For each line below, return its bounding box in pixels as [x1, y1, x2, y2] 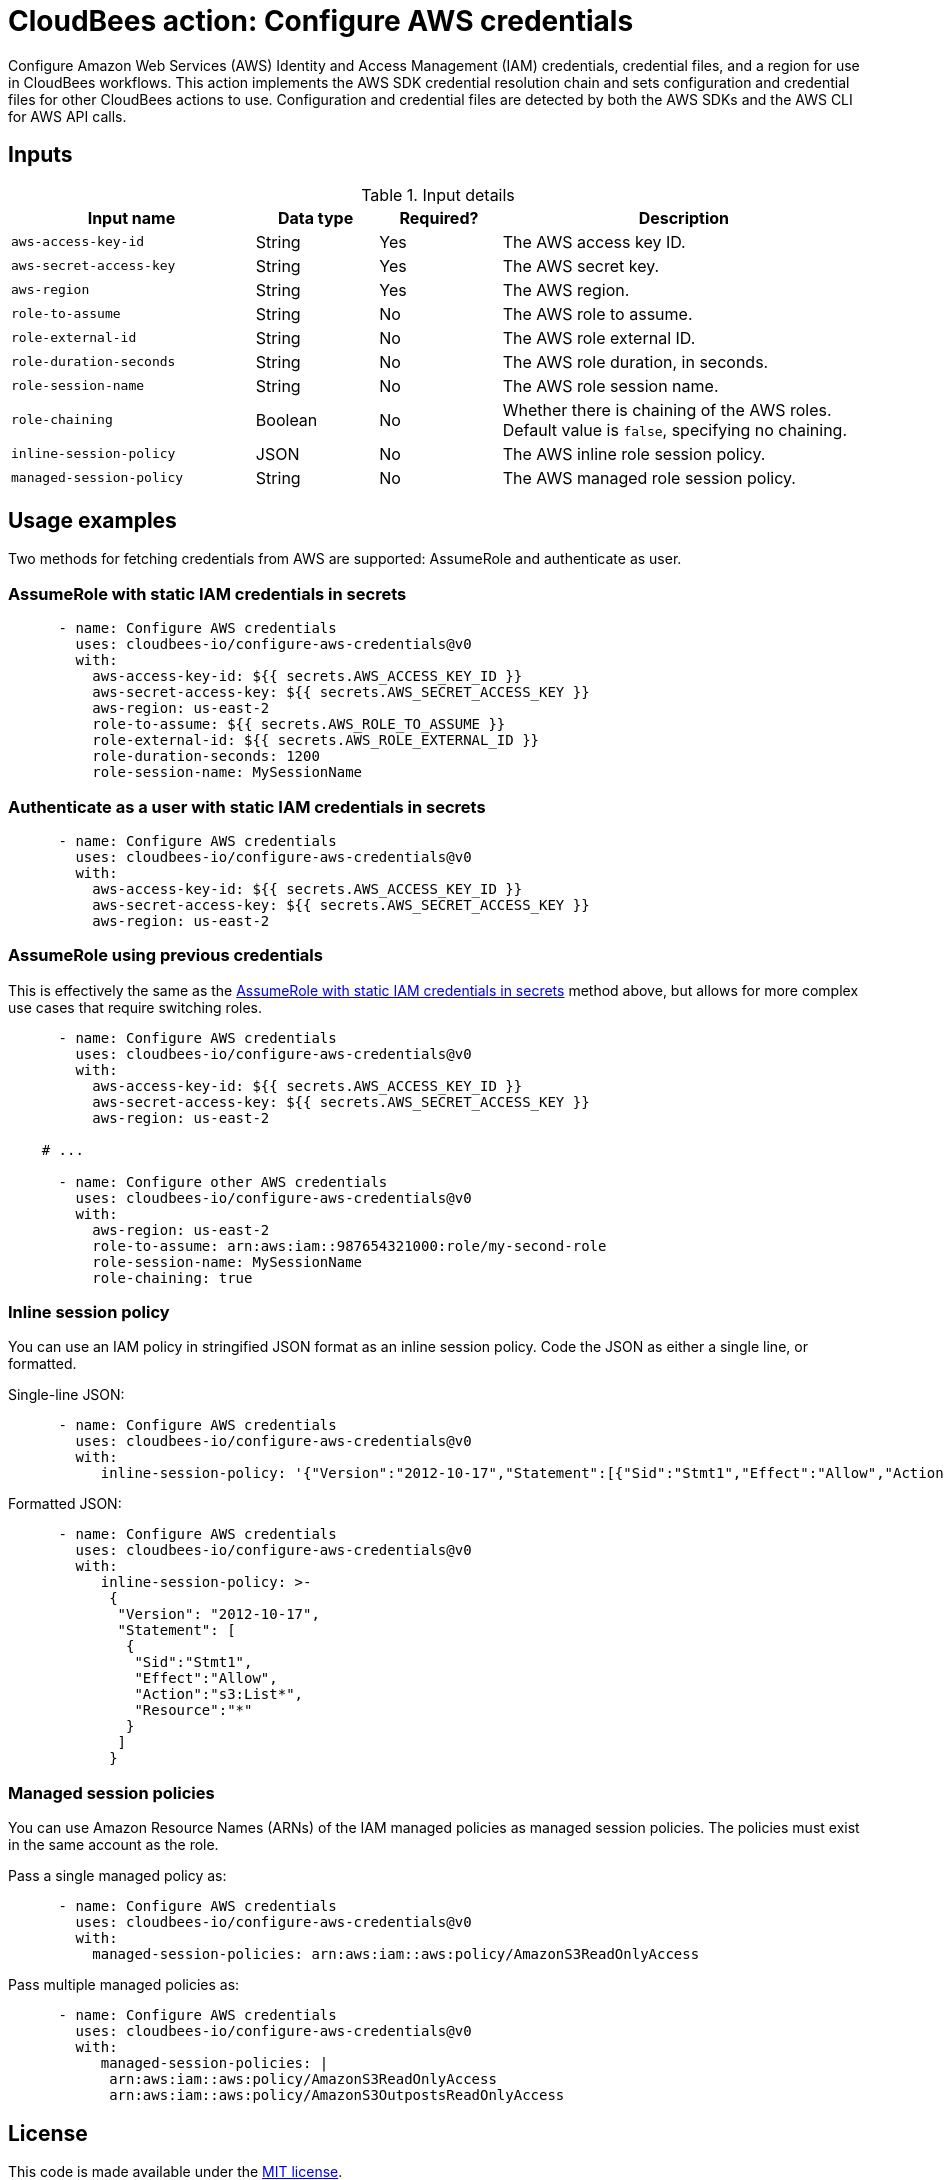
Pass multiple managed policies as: [8, 1976, 240, 1994]
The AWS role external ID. [502, 327, 696, 348]
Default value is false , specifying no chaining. [502, 419, 848, 440]
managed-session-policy [11, 470, 184, 486]
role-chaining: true [92, 1269, 253, 1286]
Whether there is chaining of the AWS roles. [502, 399, 832, 420]
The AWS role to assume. [502, 303, 693, 324]
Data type [277, 207, 354, 228]
